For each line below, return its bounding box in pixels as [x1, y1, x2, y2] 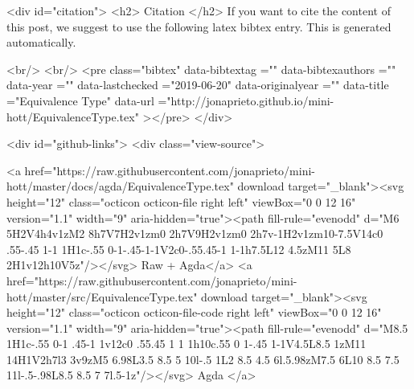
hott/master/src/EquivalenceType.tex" [6, 288, 198, 305]
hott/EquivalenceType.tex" [6, 108, 139, 125]
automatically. [6, 34, 76, 51]
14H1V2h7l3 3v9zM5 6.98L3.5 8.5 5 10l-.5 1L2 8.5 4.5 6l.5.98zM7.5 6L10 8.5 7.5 [6, 350, 400, 367]
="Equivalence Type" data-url [6, 92, 154, 109]
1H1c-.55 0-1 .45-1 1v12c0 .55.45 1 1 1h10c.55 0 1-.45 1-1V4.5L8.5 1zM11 [6, 335, 367, 352]
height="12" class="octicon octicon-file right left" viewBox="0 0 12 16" [6, 193, 356, 210]
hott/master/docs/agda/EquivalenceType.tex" [6, 178, 234, 194]
